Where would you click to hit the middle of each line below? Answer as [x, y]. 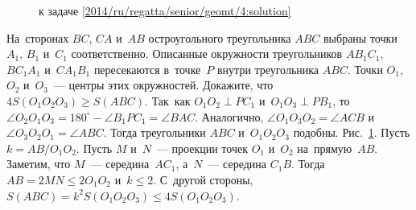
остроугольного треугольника [220, 37]
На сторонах [38, 37]
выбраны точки [360, 37]
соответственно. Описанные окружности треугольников [207, 54]
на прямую [325, 148]
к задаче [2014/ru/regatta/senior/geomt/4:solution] [165, 10]
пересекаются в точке [147, 69]
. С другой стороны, [203, 179]
